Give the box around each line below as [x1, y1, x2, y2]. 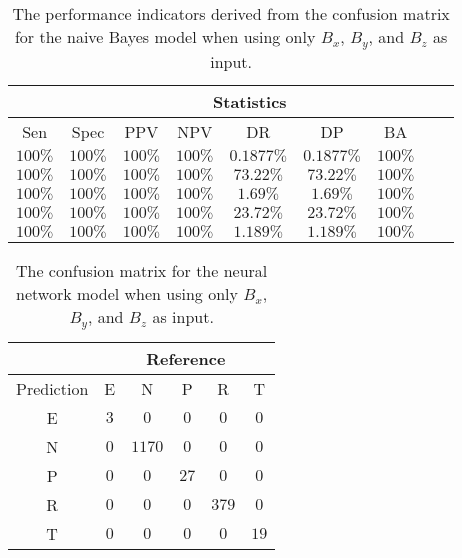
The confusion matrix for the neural [15, 258, 268, 282]
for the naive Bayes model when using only [14, 25, 316, 48]
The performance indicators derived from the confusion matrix [12, 2, 450, 25]
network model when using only [16, 281, 238, 305]
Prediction [16, 376, 89, 400]
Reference [146, 346, 226, 370]
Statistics [213, 89, 287, 113]
